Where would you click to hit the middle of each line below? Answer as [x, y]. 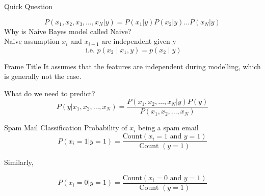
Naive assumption [32, 41]
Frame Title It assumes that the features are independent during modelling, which [132, 66]
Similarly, [19, 162]
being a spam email [168, 128]
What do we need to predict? [50, 93]
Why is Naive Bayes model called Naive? [68, 31]
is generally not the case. [43, 76]
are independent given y [139, 41]
